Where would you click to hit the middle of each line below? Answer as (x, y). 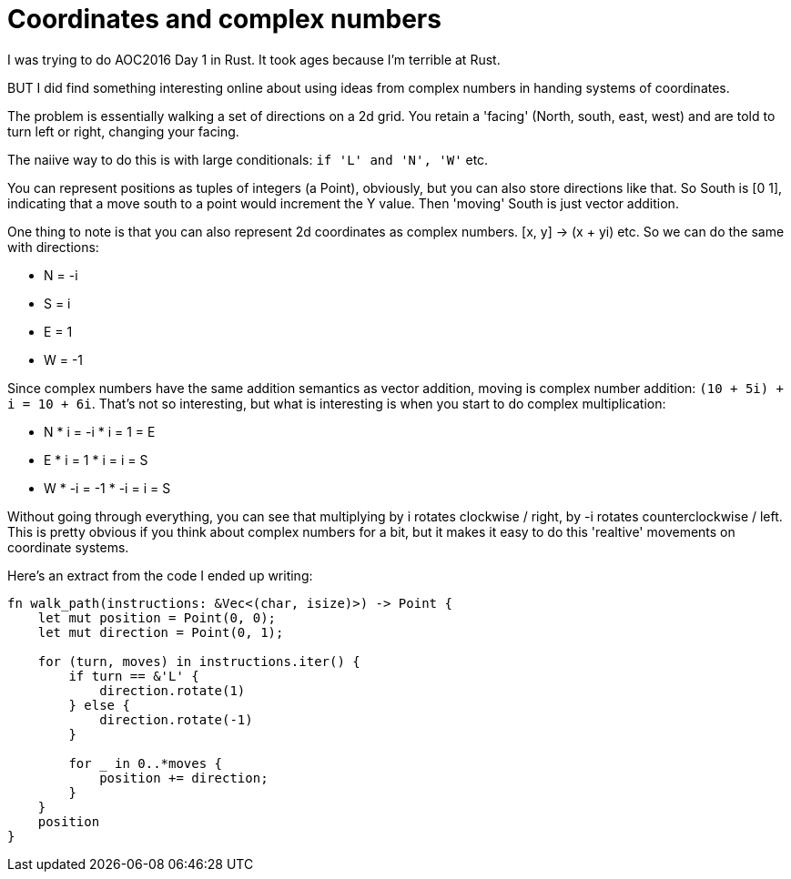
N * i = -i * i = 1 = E (100, 431)
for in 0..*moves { (146, 763)
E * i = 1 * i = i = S (96, 460)
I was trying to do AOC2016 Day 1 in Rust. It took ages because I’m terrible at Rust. (254, 59)
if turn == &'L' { (134, 676)
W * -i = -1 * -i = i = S (107, 488)
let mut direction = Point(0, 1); (161, 632)
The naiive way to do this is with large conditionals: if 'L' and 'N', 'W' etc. (248, 159)
